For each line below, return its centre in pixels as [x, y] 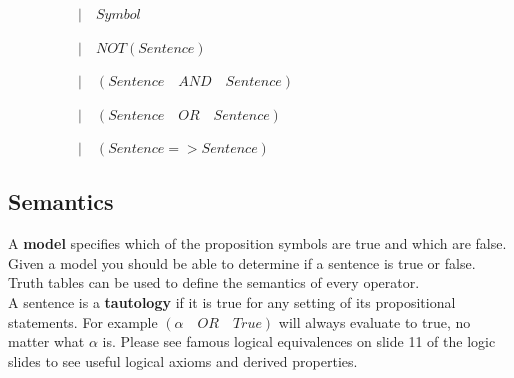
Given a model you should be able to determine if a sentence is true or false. [242, 262]
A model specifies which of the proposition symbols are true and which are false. [257, 243]
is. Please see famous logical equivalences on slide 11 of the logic [299, 341]
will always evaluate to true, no [374, 321]
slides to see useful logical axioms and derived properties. [183, 360]
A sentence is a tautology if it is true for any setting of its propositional [232, 301]
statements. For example [83, 321]
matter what [46, 341]
